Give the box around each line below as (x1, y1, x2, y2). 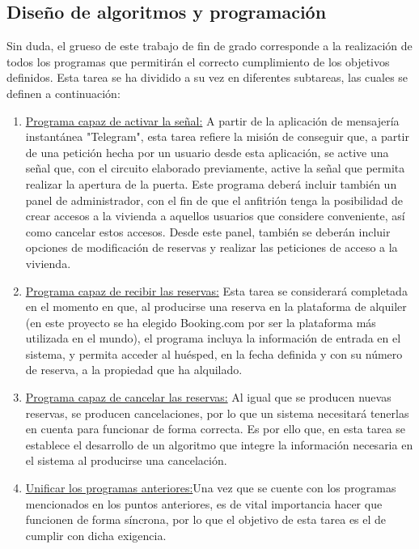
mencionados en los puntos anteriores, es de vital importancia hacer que (25, 495, 383, 512)
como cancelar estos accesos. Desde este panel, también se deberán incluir (25, 223, 391, 240)
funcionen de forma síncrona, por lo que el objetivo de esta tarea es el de (25, 511, 387, 528)
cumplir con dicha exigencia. (25, 526, 167, 543)
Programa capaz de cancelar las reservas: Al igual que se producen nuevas (25, 389, 391, 406)
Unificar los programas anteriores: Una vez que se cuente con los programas (25, 479, 396, 496)
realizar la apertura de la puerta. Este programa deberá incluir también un (25, 175, 397, 192)
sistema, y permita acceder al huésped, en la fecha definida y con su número (25, 345, 403, 362)
